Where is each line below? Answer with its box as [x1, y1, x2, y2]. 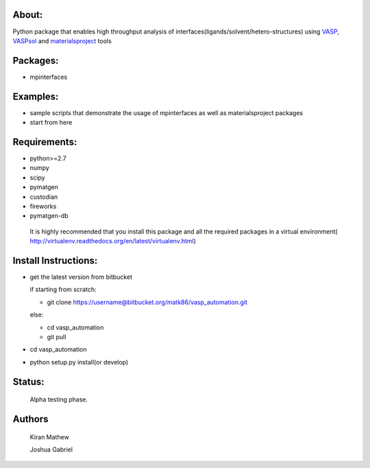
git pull [47, 333, 66, 341]
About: [12, 9, 43, 21]
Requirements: [12, 136, 77, 147]
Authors [12, 413, 49, 425]
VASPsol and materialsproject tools [12, 36, 112, 45]
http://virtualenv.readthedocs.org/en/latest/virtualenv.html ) [29, 237, 197, 245]
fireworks [29, 202, 57, 210]
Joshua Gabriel [29, 445, 73, 454]
